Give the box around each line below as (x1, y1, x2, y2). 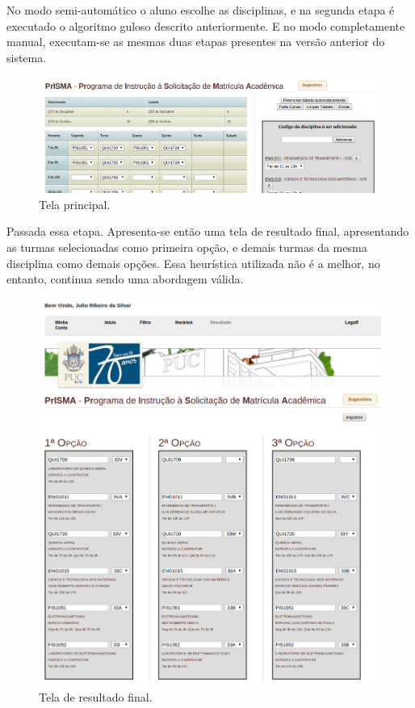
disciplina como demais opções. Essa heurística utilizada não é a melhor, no (6, 254, 380, 271)
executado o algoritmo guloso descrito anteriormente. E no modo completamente (6, 17, 405, 34)
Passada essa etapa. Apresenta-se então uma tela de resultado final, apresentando (6, 223, 409, 240)
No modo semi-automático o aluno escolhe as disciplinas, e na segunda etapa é (6, 2, 395, 18)
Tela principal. (39, 195, 111, 212)
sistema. (6, 48, 47, 65)
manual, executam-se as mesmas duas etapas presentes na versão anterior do (6, 33, 385, 50)
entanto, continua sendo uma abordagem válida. (6, 270, 244, 287)
